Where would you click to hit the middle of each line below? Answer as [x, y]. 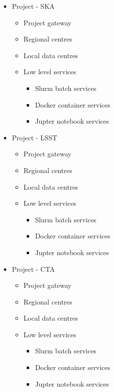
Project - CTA [33, 269]
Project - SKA [33, 6]
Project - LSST [34, 137]
